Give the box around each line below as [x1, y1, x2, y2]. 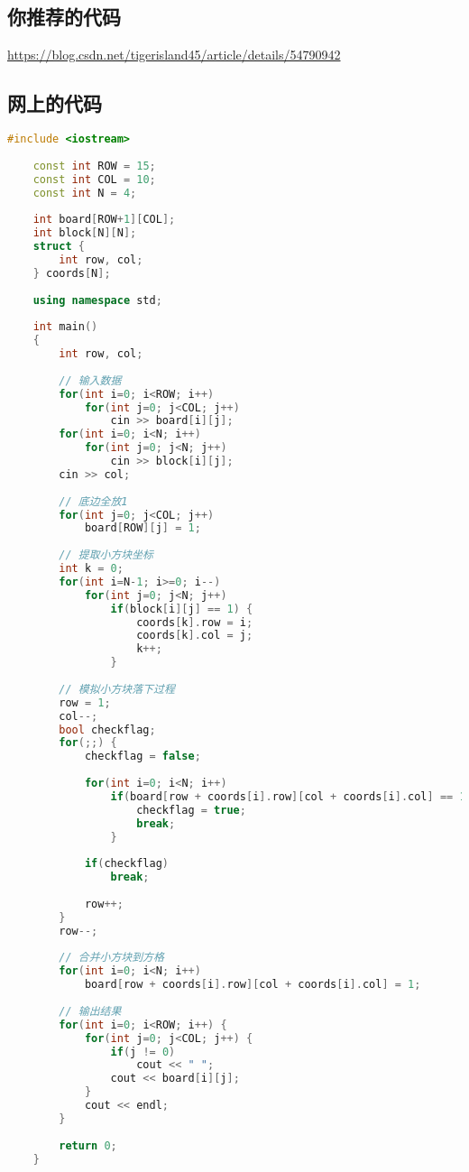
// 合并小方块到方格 [59, 951, 164, 964]
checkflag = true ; [136, 803, 246, 817]
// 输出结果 [59, 1004, 122, 1018]
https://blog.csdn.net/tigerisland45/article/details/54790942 [7, 45, 341, 64]
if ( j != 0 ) [110, 1045, 176, 1058]
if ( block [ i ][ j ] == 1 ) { [110, 602, 253, 615]
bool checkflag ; [59, 723, 156, 736]
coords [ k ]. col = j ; [136, 629, 253, 642]
